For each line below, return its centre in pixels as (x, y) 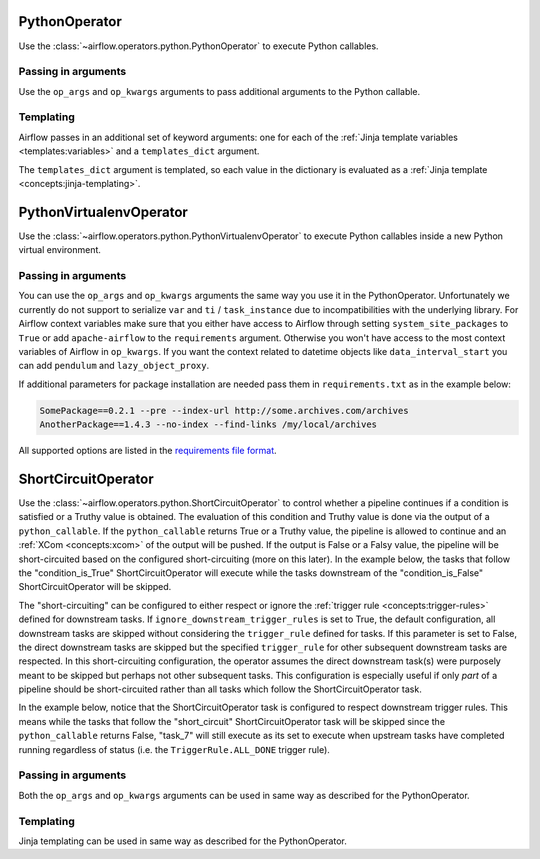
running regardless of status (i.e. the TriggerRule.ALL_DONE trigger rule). (174, 749)
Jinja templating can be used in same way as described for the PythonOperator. (182, 841)
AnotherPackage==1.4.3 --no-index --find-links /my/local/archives (208, 424)
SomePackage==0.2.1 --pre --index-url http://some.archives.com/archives (224, 410)
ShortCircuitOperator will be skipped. (95, 587)
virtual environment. (60, 250)
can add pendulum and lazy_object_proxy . (114, 366)
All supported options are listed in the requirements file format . (147, 451)
